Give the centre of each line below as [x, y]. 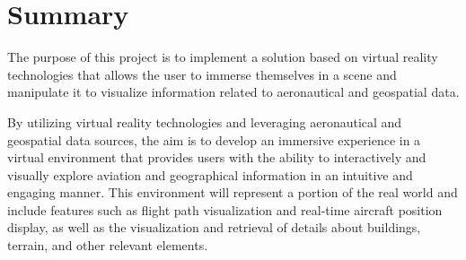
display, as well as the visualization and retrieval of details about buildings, [214, 227]
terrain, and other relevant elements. [108, 245]
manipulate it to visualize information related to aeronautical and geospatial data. [233, 92]
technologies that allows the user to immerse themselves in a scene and [202, 74]
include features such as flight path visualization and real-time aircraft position [225, 209]
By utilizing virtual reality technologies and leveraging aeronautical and [205, 121]
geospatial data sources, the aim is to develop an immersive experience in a [214, 139]
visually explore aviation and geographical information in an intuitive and [210, 174]
